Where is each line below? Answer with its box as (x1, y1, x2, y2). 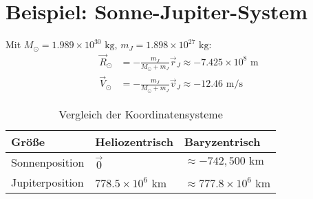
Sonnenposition (11, 154, 85, 170)
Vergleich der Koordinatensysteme (58, 105, 223, 122)
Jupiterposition (11, 174, 84, 190)
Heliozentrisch (95, 133, 173, 149)
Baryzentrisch (184, 133, 261, 149)
